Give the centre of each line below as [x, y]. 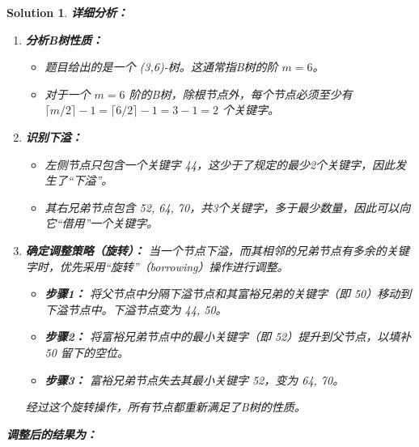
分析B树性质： [64, 39]
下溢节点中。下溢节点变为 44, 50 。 [136, 309]
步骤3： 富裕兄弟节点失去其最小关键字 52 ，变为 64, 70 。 [195, 379]
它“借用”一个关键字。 [102, 223]
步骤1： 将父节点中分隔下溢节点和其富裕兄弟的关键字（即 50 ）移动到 [228, 294]
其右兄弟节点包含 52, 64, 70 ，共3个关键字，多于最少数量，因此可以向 [228, 207]
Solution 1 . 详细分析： [68, 12]
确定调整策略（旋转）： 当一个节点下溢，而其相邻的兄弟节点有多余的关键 [217, 250]
